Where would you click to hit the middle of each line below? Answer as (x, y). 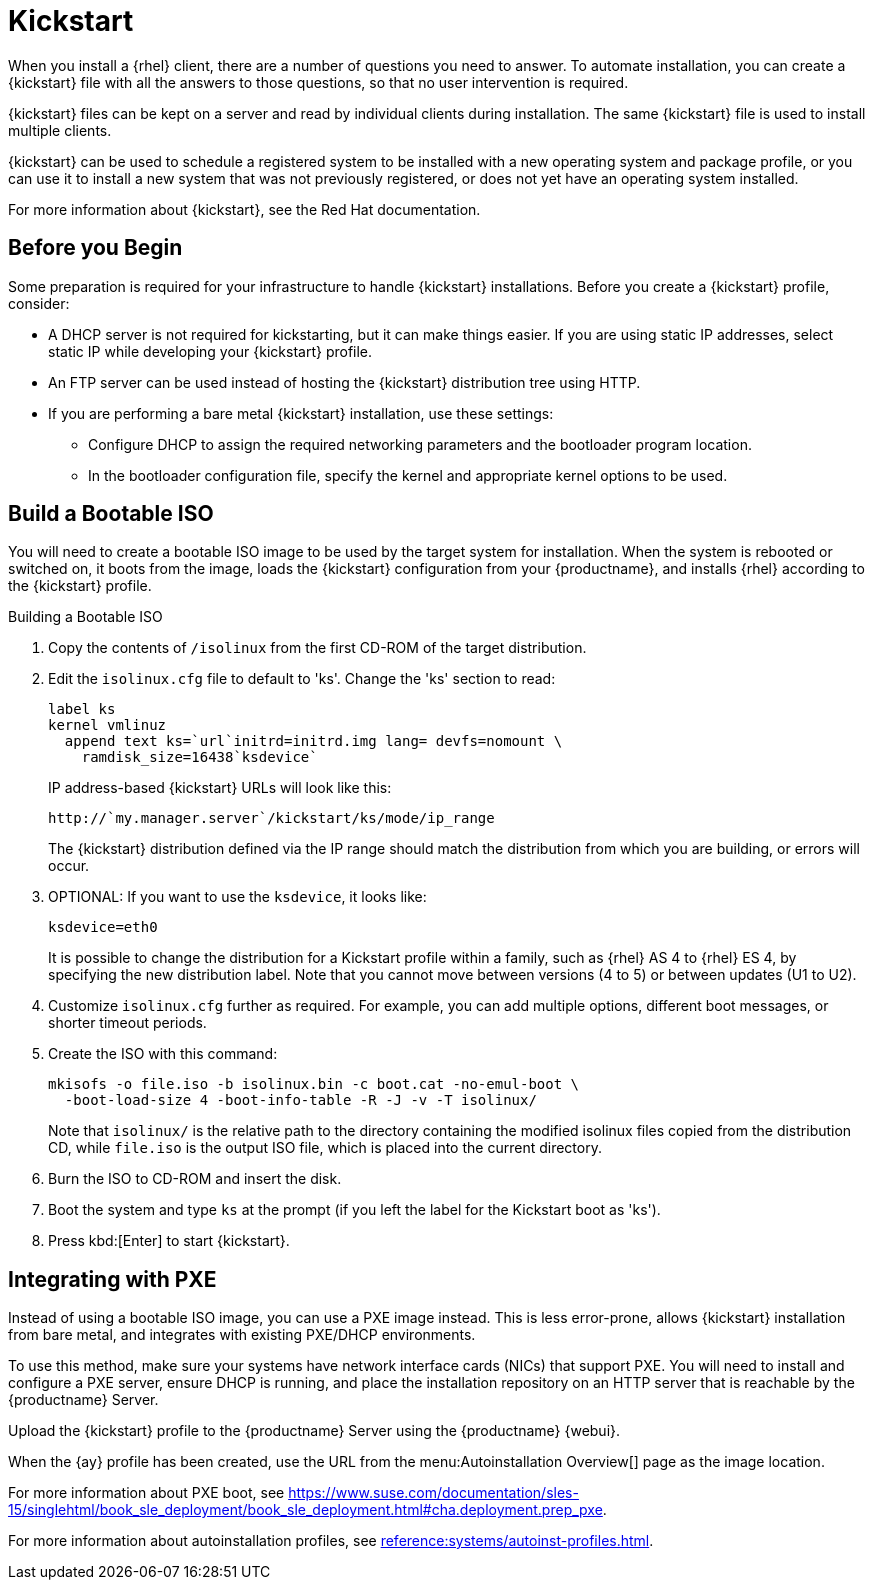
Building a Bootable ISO (85, 617)
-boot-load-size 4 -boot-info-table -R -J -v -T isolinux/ (300, 1100)
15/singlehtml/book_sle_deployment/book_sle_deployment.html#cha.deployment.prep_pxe (305, 1510)
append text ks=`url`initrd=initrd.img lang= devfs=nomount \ (313, 741)
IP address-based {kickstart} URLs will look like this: (220, 788)
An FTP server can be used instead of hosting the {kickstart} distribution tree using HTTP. (344, 382)
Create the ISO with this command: (163, 1054)
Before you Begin (95, 248)
